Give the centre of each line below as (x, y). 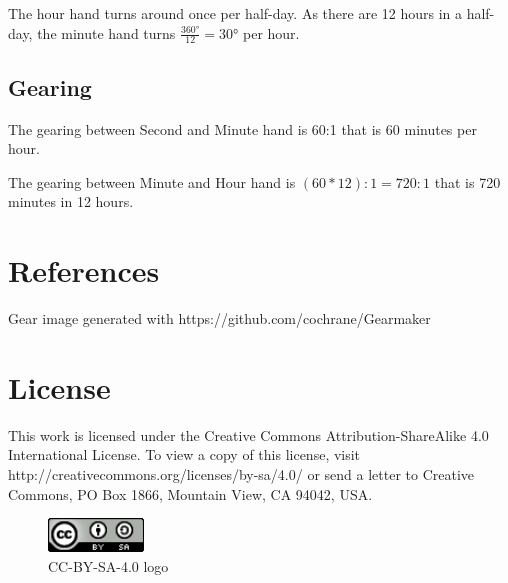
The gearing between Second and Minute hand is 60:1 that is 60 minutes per (242, 128)
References (84, 270)
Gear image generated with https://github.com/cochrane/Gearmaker (219, 318)
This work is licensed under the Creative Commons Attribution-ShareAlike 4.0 (248, 434)
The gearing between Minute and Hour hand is (152, 181)
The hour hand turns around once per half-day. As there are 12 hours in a (235, 13)
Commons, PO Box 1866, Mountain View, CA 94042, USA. (190, 493)
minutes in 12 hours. (71, 201)
